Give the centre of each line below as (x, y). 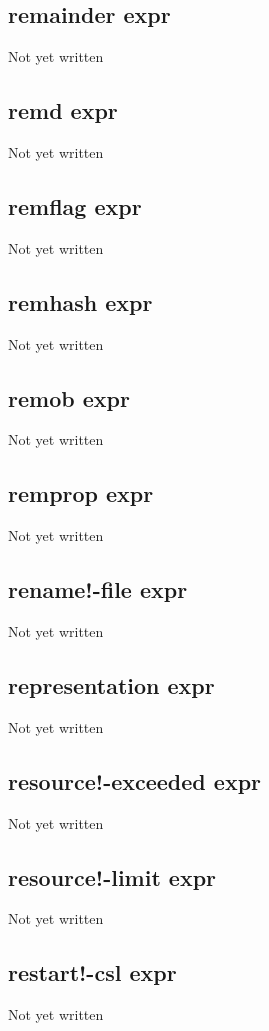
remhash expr (80, 301)
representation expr (111, 684)
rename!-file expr (98, 589)
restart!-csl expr (92, 972)
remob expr (69, 397)
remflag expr (75, 205)
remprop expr (81, 493)
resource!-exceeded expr (135, 780)
